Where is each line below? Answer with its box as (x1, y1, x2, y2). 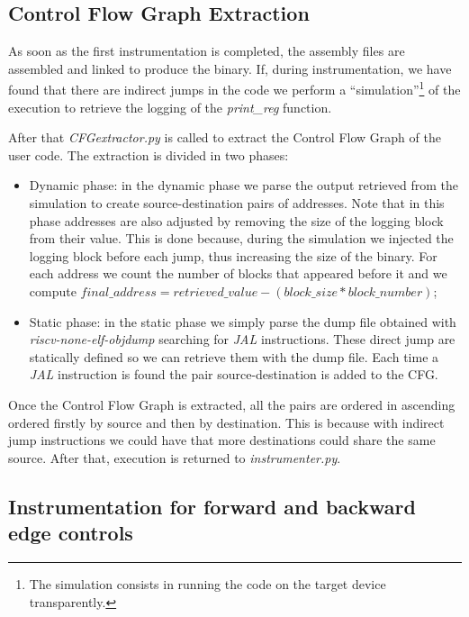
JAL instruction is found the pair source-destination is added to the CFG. (29, 365, 438, 384)
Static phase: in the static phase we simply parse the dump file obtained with (29, 312, 456, 331)
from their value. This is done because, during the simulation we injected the (29, 229, 454, 248)
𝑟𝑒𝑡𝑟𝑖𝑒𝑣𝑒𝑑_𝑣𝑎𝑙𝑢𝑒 (173, 286, 258, 299)
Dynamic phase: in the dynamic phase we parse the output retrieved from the (29, 176, 458, 195)
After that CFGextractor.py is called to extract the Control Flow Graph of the (8, 128, 441, 147)
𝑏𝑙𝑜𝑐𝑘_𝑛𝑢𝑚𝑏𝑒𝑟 (347, 286, 423, 299)
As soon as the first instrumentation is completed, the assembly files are (8, 41, 405, 60)
